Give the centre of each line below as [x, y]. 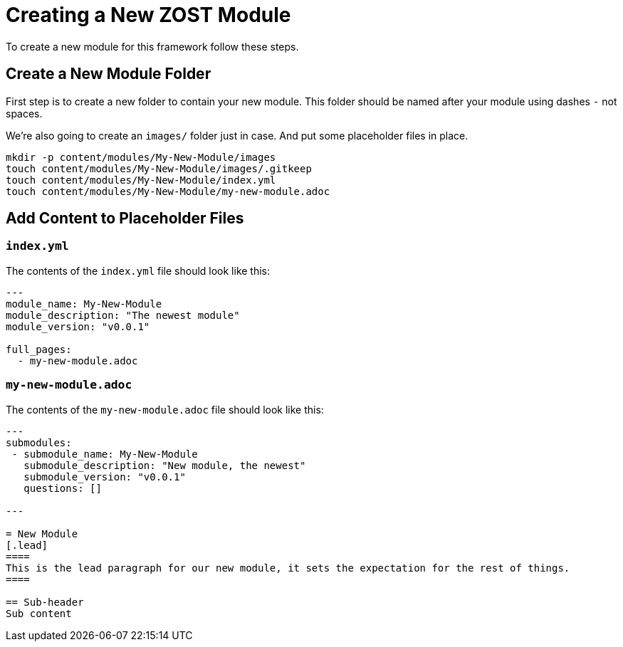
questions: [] [63, 488]
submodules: [39, 442]
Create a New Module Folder [109, 74]
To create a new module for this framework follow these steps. [152, 46]
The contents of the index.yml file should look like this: [138, 270]
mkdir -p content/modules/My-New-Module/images [141, 157]
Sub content [39, 613]
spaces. [24, 113]
